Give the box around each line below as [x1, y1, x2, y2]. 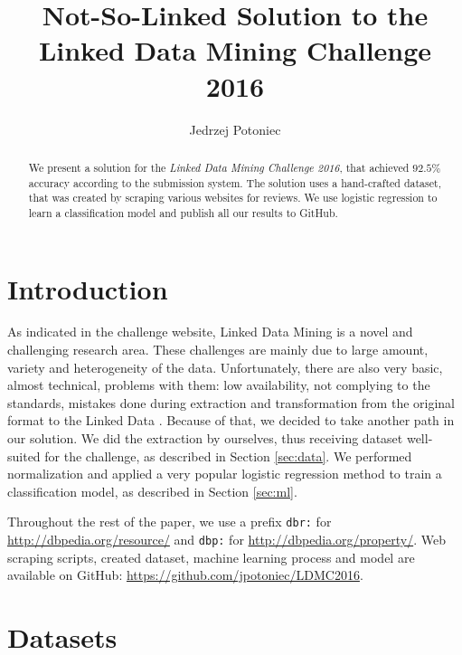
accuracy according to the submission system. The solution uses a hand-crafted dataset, [28, 175, 441, 190]
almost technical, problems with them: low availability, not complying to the [7, 375, 430, 394]
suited [7, 446, 41, 465]
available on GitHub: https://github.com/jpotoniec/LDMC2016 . [7, 565, 363, 584]
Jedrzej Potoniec [189, 119, 281, 138]
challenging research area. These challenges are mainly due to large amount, [7, 340, 429, 359]
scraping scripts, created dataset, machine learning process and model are [7, 547, 415, 566]
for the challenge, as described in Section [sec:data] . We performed [44, 446, 412, 465]
